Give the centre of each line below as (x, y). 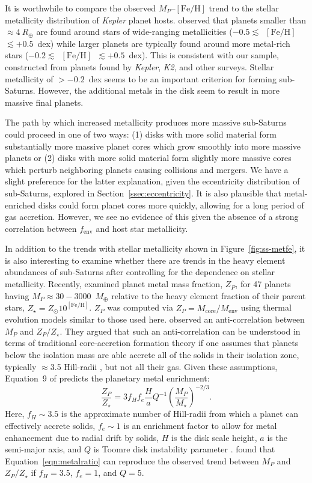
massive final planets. (44, 102)
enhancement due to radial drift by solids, (82, 437)
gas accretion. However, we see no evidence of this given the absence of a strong (152, 217)
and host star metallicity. (142, 228)
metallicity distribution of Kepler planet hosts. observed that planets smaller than (156, 20)
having (17, 295)
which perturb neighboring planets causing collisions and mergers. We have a (147, 169)
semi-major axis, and (43, 449)
